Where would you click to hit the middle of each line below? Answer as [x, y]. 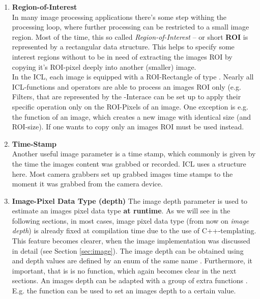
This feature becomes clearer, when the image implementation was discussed [131, 241]
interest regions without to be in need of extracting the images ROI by [122, 56]
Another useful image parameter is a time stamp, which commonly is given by [134, 154]
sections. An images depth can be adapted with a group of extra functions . [130, 280]
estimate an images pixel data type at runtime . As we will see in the [121, 211]
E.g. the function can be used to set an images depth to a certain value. [124, 291]
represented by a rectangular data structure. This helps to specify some [123, 47]
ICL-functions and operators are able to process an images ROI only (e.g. [126, 86]
